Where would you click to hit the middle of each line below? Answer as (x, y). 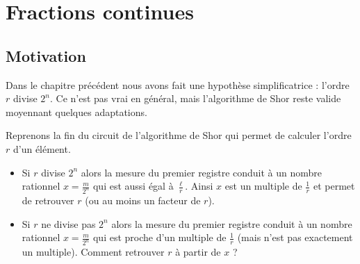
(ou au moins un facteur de (143, 200)
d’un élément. (42, 148)
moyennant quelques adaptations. (76, 112)
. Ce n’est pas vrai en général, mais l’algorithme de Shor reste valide (196, 98)
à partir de (198, 252)
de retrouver (48, 200)
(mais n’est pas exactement (295, 237)
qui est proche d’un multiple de (159, 237)
